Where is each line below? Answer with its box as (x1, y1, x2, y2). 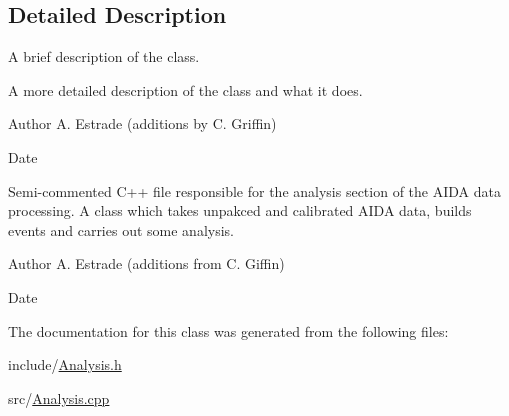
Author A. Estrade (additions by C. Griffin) (8, 113, 277, 134)
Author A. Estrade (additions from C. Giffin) (8, 253, 285, 274)
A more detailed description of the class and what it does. (8, 79, 363, 100)
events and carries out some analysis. (8, 219, 234, 240)
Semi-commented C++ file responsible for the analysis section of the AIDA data (8, 180, 501, 201)
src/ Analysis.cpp (8, 387, 110, 408)
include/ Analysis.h (8, 354, 122, 375)
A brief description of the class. (8, 46, 200, 67)
